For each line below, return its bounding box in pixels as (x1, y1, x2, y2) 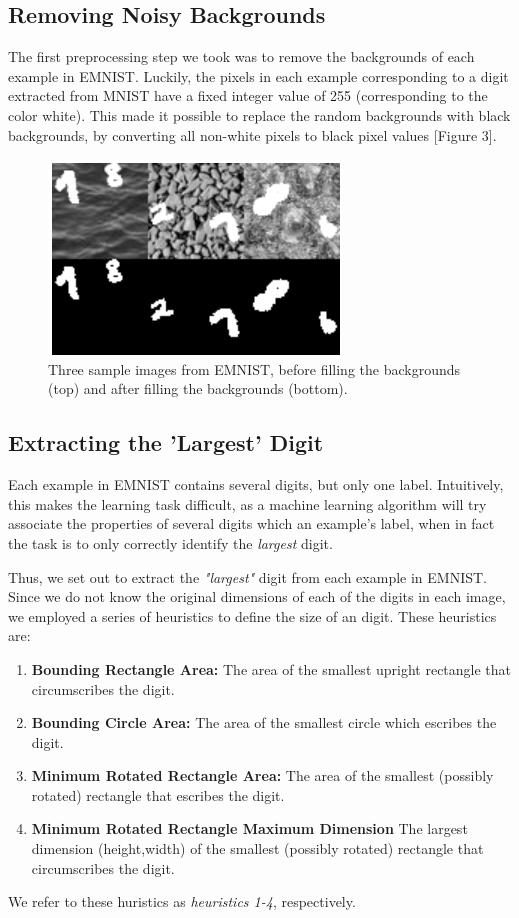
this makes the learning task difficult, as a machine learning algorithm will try (8, 493, 487, 514)
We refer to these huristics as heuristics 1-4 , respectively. (8, 891, 356, 912)
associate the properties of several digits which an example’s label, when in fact (8, 513, 495, 534)
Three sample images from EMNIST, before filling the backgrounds (48, 358, 461, 379)
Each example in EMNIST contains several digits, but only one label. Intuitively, (8, 474, 504, 495)
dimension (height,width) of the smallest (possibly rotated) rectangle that (31, 838, 484, 859)
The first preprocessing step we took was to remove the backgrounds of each (8, 46, 475, 67)
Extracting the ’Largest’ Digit (8, 427, 324, 458)
